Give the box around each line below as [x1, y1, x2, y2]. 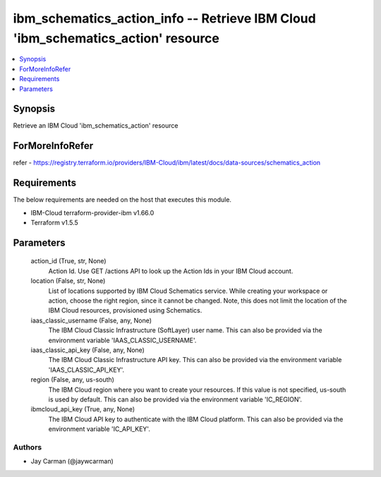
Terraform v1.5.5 [30, 219, 79, 227]
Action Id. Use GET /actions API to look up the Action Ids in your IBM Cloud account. [48, 267, 294, 275]
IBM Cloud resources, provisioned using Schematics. [48, 306, 202, 315]
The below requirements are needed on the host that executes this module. [13, 195, 232, 204]
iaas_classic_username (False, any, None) [30, 316, 152, 325]
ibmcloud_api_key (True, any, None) [30, 405, 135, 413]
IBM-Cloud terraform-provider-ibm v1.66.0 [30, 208, 155, 217]
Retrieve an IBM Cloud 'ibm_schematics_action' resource [13, 121, 179, 130]
